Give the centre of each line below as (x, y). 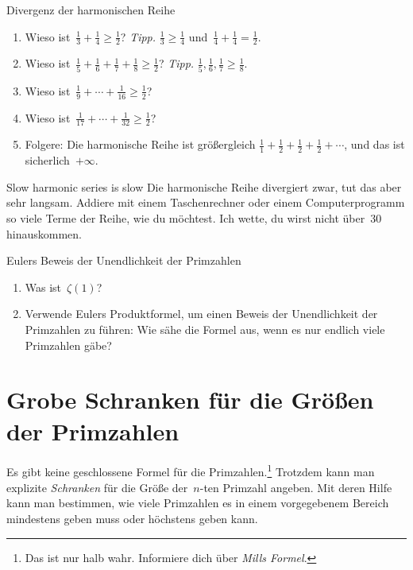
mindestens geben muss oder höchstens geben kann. (132, 518)
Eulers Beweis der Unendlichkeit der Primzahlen (124, 260)
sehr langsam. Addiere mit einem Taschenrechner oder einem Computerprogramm (206, 202)
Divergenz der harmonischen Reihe (91, 10)
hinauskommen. (44, 233)
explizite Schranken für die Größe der (97, 487)
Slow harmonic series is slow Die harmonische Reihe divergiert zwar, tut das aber (204, 186)
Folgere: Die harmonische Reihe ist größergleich (140, 144)
